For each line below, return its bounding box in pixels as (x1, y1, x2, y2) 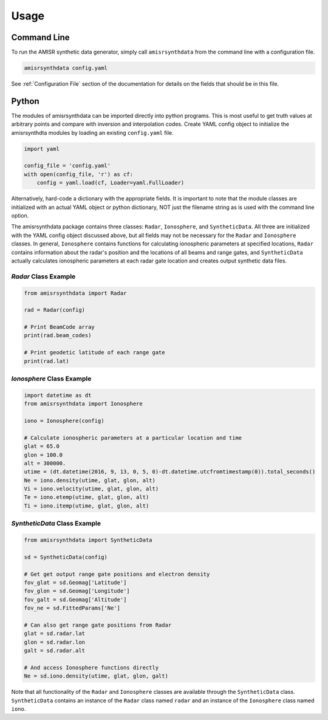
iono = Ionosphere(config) (24, 417, 104, 424)
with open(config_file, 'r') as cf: (24, 171, 134, 177)
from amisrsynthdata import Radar (24, 289, 127, 297)
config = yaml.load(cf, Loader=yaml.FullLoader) (36, 179, 185, 187)
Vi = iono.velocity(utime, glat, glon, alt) (24, 485, 159, 492)
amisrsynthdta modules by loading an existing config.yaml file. (11, 129, 174, 136)
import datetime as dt (24, 392, 92, 399)
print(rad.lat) (24, 357, 69, 365)
